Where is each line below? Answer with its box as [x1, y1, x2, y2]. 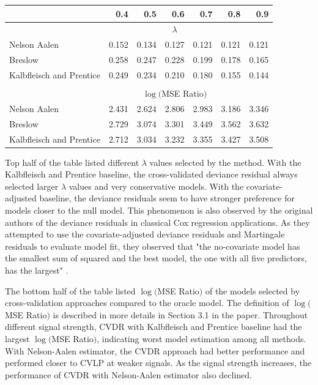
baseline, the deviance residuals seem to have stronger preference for [39, 192, 295, 204]
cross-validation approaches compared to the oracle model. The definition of [5, 296, 289, 309]
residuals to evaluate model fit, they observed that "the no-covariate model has [5, 239, 300, 252]
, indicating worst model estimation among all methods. [97, 332, 306, 345]
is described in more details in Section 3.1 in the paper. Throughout [53, 308, 308, 321]
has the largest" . [5, 263, 68, 276]
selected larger [5, 179, 59, 192]
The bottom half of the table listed [5, 284, 136, 297]
